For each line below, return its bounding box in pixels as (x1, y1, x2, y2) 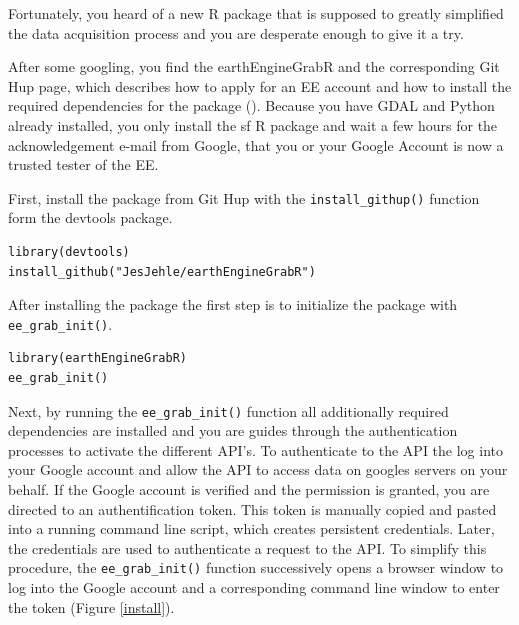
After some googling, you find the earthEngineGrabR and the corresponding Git (8, 56, 500, 77)
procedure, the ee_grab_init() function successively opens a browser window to (8, 557, 504, 578)
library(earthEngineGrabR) (8, 351, 187, 366)
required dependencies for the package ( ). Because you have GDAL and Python (8, 95, 495, 116)
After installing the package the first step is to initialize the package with (8, 294, 458, 315)
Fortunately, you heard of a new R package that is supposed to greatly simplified (8, 3, 504, 23)
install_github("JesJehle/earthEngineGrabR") (8, 264, 316, 279)
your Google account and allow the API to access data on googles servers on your (8, 459, 508, 480)
